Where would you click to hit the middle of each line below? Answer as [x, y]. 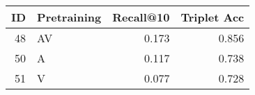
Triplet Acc [212, 17]
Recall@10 [141, 17]
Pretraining [69, 17]
